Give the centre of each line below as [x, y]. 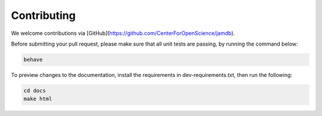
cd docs [35, 91]
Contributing [43, 15]
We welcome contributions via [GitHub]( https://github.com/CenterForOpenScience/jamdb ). [123, 33]
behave [33, 59]
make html [38, 99]
